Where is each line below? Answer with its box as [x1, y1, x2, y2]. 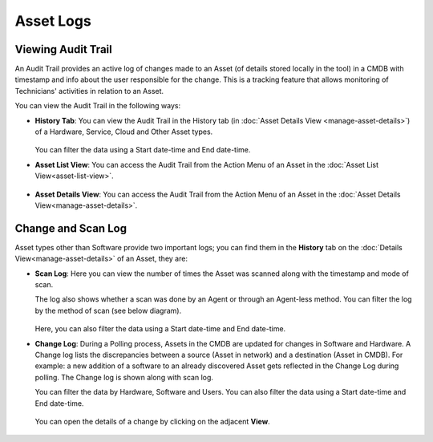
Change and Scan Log [14, 221, 127, 235]
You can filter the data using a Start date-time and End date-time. [34, 145, 251, 155]
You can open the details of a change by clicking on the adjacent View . [34, 416, 270, 426]
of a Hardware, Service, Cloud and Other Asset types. [34, 127, 213, 136]
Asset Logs [14, 12, 91, 30]
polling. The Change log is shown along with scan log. [34, 372, 214, 382]
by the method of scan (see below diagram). [34, 306, 182, 315]
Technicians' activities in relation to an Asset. [14, 86, 164, 95]
